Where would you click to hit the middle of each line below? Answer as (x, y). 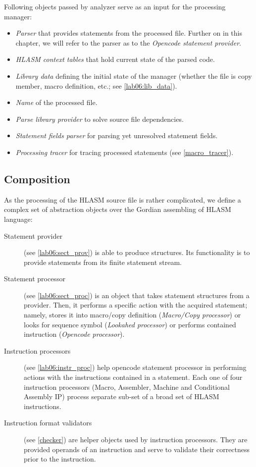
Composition (37, 179)
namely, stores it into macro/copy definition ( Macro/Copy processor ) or (132, 315)
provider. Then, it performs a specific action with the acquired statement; (136, 305)
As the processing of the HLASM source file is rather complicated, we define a (123, 199)
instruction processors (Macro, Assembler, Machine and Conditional (127, 387)
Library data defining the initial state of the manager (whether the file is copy (134, 76)
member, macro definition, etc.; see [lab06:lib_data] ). (96, 85)
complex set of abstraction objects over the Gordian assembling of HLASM (118, 209)
